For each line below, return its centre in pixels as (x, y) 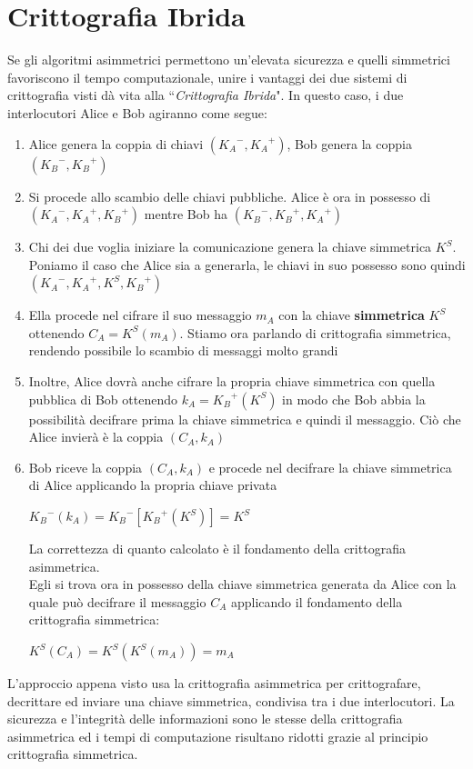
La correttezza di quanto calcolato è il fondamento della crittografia (217, 549)
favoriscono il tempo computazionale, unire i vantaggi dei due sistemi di (207, 77)
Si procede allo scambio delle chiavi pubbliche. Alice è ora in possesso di (230, 196)
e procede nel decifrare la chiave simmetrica (330, 467)
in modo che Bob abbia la (354, 399)
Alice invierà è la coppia (96, 437)
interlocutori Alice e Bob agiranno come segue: (137, 112)
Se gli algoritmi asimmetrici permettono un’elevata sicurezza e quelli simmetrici (229, 60)
